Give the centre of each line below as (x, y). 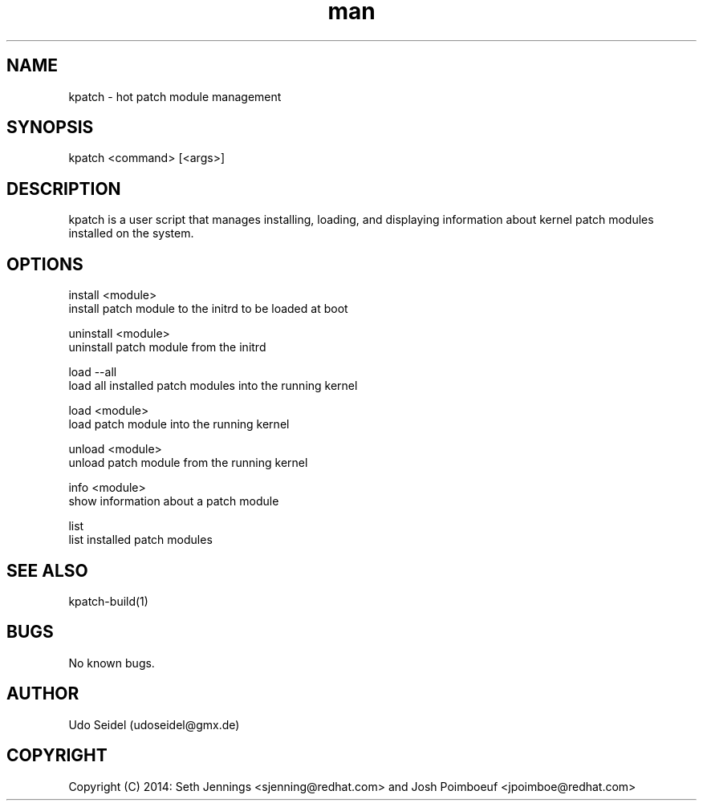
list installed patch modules (140, 540)
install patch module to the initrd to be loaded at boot (208, 309)
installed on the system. (131, 233)
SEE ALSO (47, 570)
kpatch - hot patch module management (175, 96)
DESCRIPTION (64, 189)
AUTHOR (43, 694)
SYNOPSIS (50, 128)
